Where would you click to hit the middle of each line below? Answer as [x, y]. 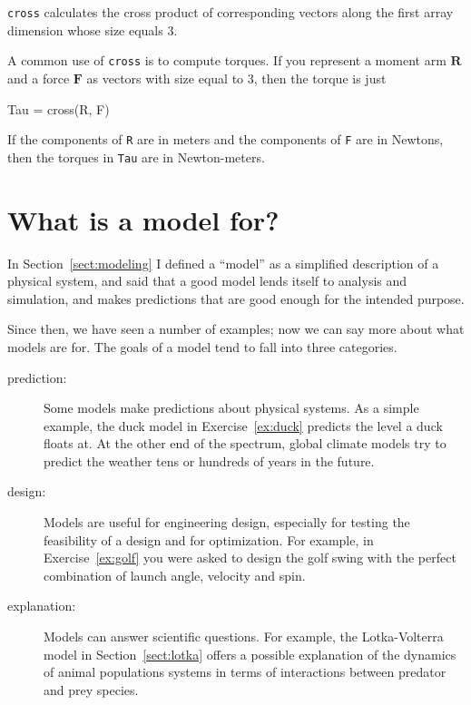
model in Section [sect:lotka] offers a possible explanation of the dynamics [250, 654]
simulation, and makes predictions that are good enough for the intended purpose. [236, 298]
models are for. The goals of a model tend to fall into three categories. [202, 346]
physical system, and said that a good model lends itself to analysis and [207, 281]
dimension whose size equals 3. [93, 29]
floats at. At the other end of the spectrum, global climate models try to [245, 443]
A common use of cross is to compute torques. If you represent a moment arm [227, 60]
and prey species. [91, 689]
